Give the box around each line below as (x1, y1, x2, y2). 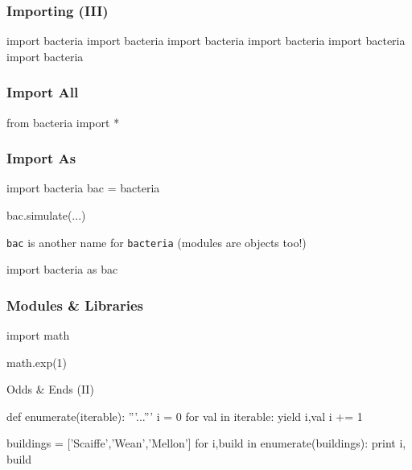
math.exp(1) (6, 353, 68, 370)
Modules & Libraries (6, 295, 144, 315)
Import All (6, 82, 79, 102)
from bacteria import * (6, 113, 120, 130)
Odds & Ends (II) (6, 381, 94, 398)
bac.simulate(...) (6, 207, 86, 224)
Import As (6, 148, 76, 168)
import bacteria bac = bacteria (6, 179, 160, 196)
